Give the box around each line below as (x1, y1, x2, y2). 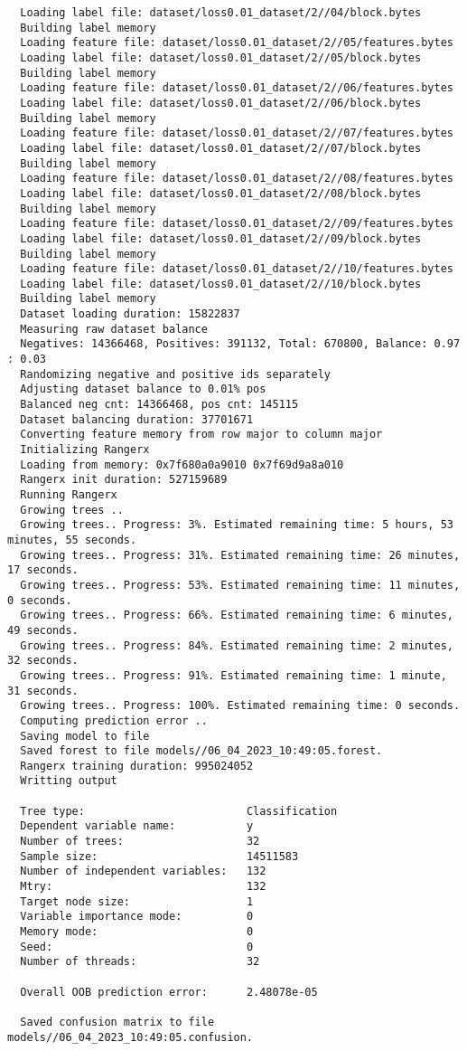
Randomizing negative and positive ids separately (20, 367, 331, 381)
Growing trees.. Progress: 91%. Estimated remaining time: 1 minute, (20, 668, 447, 682)
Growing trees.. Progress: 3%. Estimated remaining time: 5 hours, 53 (20, 518, 453, 532)
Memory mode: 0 (20, 925, 254, 939)
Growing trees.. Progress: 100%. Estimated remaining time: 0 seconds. (20, 699, 461, 713)
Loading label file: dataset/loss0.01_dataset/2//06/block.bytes (20, 96, 422, 109)
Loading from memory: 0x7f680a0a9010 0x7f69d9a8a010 (20, 458, 344, 471)
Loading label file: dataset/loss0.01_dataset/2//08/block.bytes (20, 186, 422, 200)
